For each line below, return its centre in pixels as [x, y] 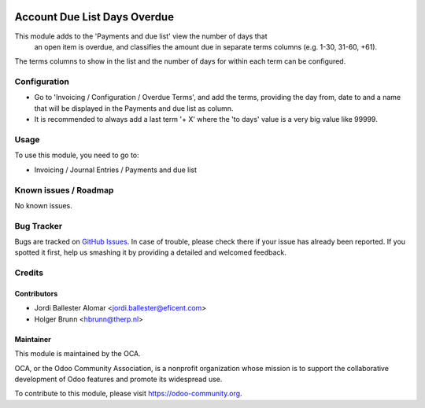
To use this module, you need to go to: [77, 155]
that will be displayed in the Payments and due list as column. [134, 108]
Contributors [36, 293]
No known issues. [43, 205]
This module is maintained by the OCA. [78, 354]
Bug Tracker [39, 226]
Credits [29, 273]
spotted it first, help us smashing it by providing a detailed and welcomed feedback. [150, 252]
